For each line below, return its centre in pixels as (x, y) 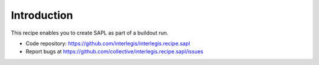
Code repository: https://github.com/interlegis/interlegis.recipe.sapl (108, 43)
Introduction (42, 15)
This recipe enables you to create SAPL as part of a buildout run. (89, 33)
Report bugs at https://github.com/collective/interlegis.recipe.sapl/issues (115, 52)
